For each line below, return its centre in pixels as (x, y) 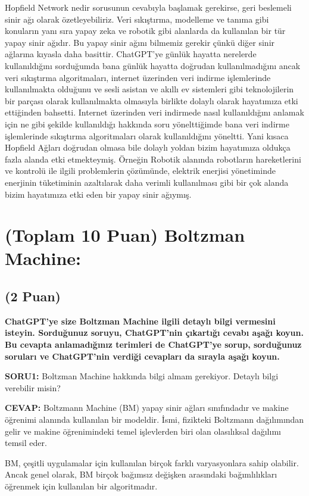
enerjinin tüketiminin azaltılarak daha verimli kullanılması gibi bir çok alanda (147, 182)
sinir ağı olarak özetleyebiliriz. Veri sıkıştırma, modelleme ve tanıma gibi (137, 19)
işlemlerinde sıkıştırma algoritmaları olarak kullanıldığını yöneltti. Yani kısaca (147, 135)
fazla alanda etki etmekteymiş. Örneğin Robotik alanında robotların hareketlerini (153, 159)
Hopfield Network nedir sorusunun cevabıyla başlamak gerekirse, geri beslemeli (148, 7)
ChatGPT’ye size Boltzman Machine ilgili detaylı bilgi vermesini (140, 321)
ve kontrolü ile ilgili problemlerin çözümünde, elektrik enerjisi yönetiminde (140, 171)
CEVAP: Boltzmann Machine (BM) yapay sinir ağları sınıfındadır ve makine (147, 408)
